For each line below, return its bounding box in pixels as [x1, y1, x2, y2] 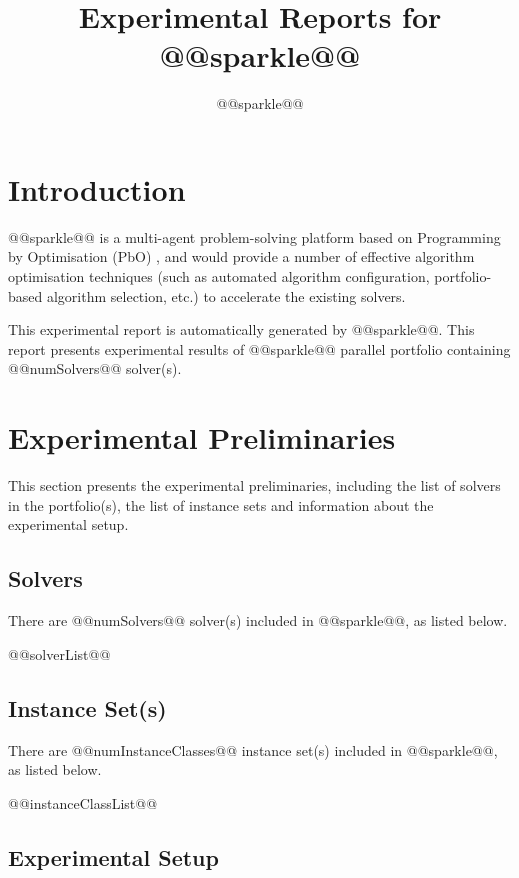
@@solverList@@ [8, 643, 111, 664]
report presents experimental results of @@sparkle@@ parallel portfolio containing [8, 338, 511, 359]
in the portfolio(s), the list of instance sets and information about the [8, 494, 434, 515]
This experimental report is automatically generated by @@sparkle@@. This [8, 319, 475, 340]
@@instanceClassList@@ [8, 792, 158, 813]
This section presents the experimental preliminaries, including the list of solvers [8, 475, 501, 496]
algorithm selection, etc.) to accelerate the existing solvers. [46, 285, 406, 306]
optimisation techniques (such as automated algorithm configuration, [8, 266, 430, 287]
